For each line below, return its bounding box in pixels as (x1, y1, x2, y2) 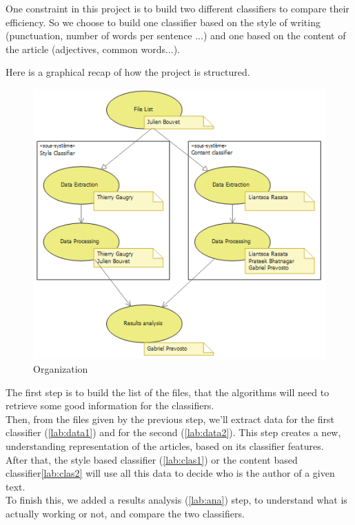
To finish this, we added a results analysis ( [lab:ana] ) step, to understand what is (6, 493, 347, 507)
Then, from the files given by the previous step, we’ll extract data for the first (6, 411, 334, 426)
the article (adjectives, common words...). (6, 41, 180, 56)
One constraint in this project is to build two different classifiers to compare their (6, 1, 349, 15)
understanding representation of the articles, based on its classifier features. (6, 438, 324, 453)
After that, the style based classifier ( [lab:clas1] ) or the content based (6, 452, 298, 466)
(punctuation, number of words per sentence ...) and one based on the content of (6, 28, 346, 43)
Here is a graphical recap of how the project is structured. (6, 65, 250, 79)
